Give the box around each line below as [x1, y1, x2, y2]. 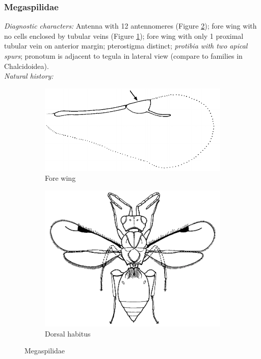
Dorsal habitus [45, 328, 91, 339]
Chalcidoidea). [4, 60, 49, 71]
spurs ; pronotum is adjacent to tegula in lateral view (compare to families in [4, 51, 243, 61]
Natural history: [4, 70, 54, 81]
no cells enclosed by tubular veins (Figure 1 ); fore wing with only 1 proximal [4, 30, 244, 41]
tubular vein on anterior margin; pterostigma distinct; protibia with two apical [4, 40, 248, 51]
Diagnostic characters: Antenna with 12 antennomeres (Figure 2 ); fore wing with [4, 20, 257, 31]
